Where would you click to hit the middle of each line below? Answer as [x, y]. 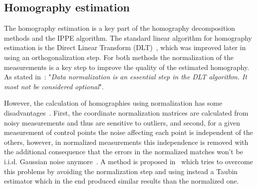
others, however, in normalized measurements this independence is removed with [126, 142]
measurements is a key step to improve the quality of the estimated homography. [127, 67]
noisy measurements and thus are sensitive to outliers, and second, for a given [122, 122]
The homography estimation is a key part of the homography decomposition [120, 28]
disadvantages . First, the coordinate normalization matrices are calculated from [126, 112]
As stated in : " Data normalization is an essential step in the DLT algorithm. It [126, 77]
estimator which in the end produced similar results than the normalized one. [122, 181]
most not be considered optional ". [54, 86]
